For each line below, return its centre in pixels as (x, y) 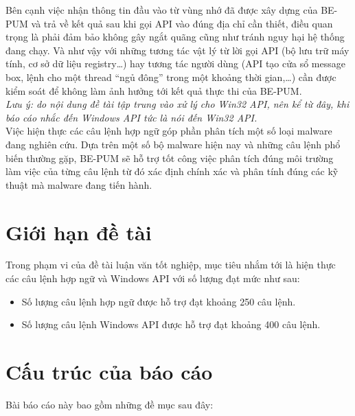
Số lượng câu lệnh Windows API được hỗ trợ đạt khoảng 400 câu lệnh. (171, 324)
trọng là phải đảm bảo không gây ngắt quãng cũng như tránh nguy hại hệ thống (175, 37)
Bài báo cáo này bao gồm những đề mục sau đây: (110, 404)
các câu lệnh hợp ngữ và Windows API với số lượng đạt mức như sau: (153, 278)
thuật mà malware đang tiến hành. (79, 184)
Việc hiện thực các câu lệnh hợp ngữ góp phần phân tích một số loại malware (169, 131)
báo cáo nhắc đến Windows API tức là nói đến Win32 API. (131, 117)
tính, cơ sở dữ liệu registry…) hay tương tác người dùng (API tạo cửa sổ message (175, 63)
